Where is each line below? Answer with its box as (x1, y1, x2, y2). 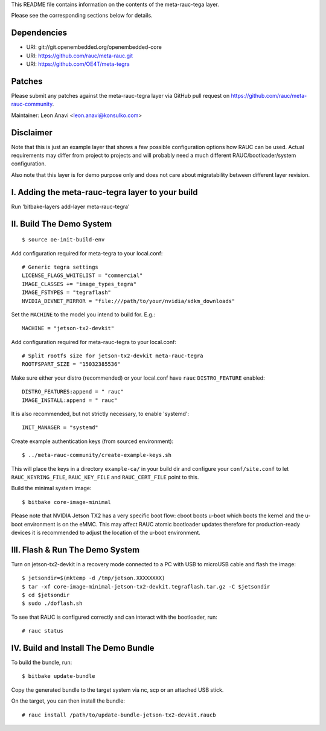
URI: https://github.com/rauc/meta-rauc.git (26, 52, 133, 59)
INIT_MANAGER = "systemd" (22, 424, 99, 431)
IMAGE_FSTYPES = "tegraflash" (22, 289, 112, 296)
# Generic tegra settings (22, 263, 99, 270)
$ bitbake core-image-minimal (22, 499, 112, 505)
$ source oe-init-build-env (22, 236, 105, 243)
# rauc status (22, 628, 63, 634)
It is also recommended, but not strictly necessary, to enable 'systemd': (11, 410, 190, 418)
